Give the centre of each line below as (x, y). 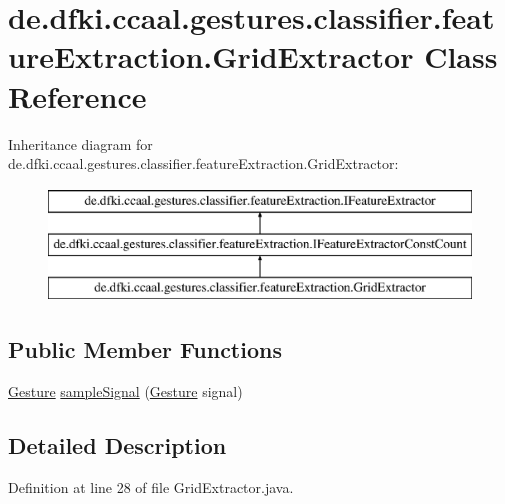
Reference (77, 95)
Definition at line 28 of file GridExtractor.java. (151, 486)
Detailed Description (117, 444)
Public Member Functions (145, 349)
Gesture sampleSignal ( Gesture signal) (125, 390)
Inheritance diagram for (80, 143)
